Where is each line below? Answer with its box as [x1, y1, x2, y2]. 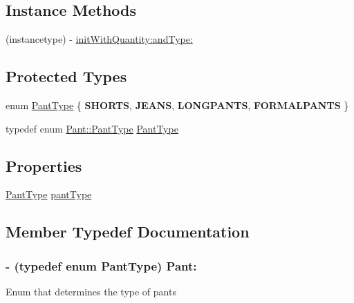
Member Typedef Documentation [6, 221, 250, 242]
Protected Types [6, 66, 127, 87]
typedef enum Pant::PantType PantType [6, 121, 178, 135]
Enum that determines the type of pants [6, 284, 176, 298]
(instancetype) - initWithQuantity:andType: [6, 32, 193, 46]
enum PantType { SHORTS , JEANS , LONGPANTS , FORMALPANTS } [6, 98, 349, 112]
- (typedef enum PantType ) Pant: [6, 257, 197, 274]
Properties [6, 155, 82, 176]
